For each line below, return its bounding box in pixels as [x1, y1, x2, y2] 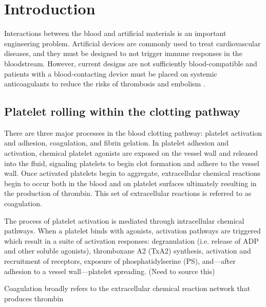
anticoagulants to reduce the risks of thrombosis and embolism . [4, 78, 205, 89]
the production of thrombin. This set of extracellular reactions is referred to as [4, 188, 252, 198]
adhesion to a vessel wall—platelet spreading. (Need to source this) [4, 265, 215, 276]
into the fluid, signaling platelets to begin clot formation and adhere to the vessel [4, 157, 260, 168]
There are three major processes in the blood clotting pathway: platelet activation [4, 127, 262, 138]
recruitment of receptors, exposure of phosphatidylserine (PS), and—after [4, 256, 236, 266]
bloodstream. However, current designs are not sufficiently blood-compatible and [4, 58, 257, 68]
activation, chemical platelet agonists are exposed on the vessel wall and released [4, 148, 258, 158]
